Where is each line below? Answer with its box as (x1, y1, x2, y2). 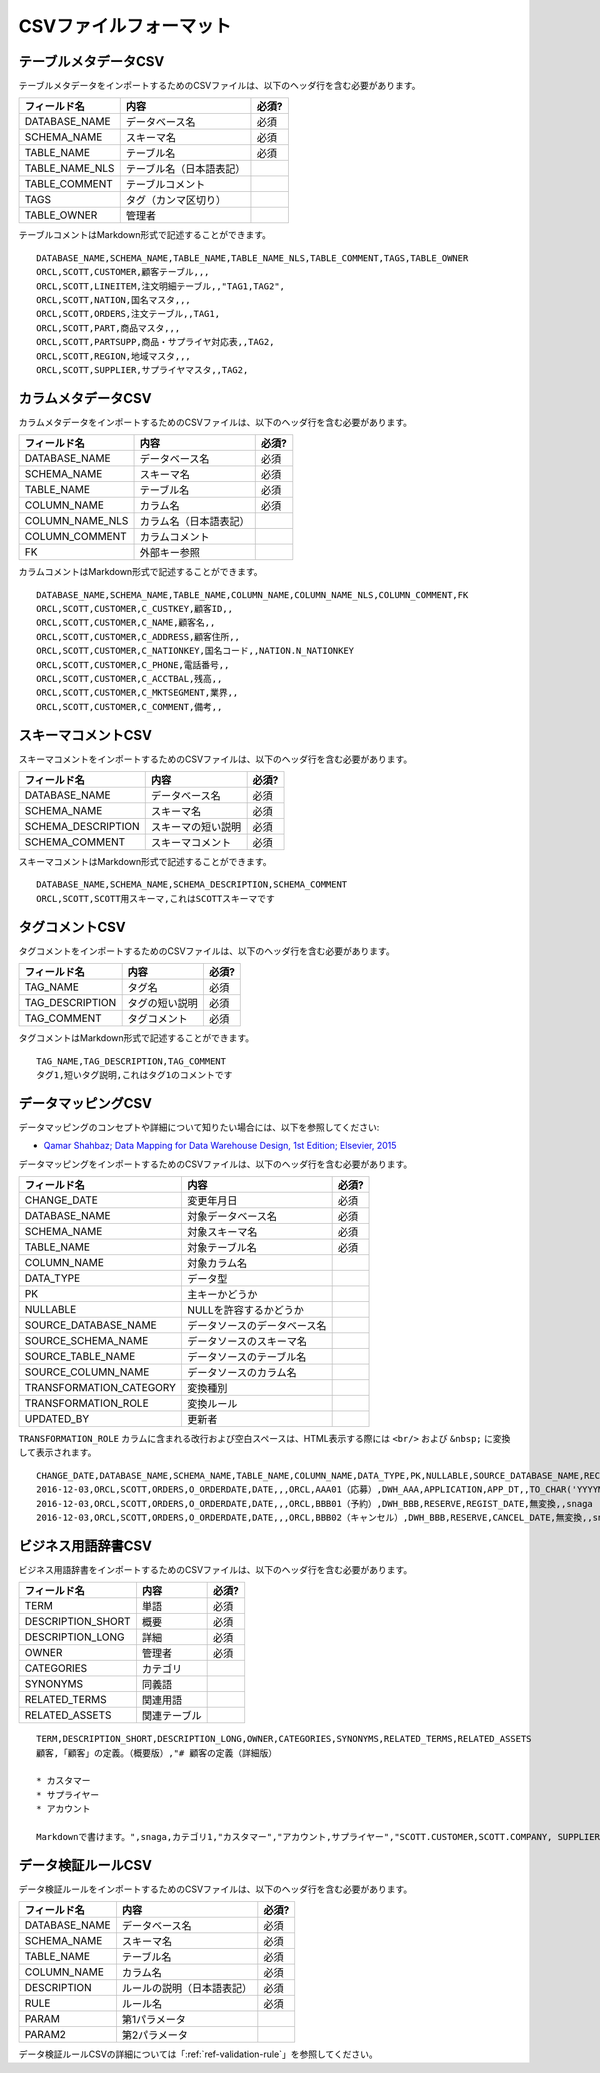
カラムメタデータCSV (18, 390, 152, 407)
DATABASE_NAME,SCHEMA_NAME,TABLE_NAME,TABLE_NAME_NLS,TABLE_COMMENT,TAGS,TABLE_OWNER (36, 252, 469, 264)
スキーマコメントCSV (18, 726, 152, 744)
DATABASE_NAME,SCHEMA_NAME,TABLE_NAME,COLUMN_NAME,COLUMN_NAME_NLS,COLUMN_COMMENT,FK (36, 589, 469, 600)
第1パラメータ (121, 2013, 187, 2027)
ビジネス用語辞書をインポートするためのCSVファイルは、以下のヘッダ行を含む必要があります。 (18, 1563, 413, 1575)
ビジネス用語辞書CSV (18, 1537, 152, 1554)
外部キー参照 (139, 546, 200, 560)
